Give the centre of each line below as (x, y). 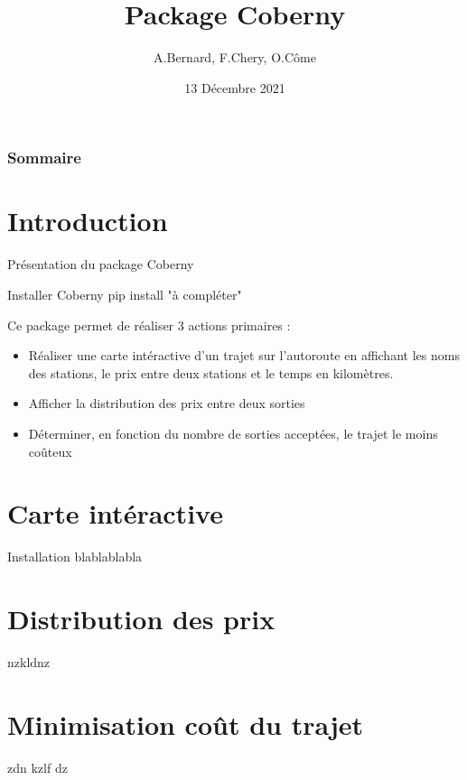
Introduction (88, 221)
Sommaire (44, 158)
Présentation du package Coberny (101, 264)
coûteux (50, 451)
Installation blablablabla (75, 557)
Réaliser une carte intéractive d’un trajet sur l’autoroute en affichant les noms (244, 355)
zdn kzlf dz (37, 767)
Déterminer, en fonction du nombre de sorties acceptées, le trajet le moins (233, 433)
